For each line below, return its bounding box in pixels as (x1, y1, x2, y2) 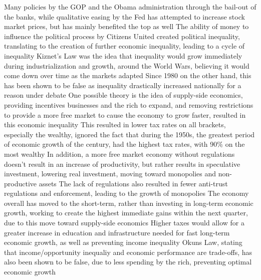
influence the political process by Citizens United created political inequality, (4, 31, 240, 41)
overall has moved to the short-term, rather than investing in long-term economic (4, 197, 253, 208)
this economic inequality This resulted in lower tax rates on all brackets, (4, 119, 226, 130)
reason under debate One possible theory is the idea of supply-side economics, (4, 90, 243, 100)
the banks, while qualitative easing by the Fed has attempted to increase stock (4, 11, 245, 22)
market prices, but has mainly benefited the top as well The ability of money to (4, 21, 249, 32)
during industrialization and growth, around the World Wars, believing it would (4, 60, 249, 71)
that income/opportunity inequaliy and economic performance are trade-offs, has (4, 246, 252, 257)
